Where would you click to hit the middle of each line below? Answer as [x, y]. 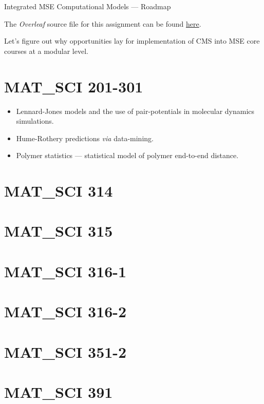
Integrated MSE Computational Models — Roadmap [88, 6]
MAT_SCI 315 [59, 231]
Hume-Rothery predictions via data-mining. [85, 138]
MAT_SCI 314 [59, 191]
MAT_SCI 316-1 [65, 271]
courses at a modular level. [46, 51]
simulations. [35, 121]
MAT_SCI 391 [59, 391]
